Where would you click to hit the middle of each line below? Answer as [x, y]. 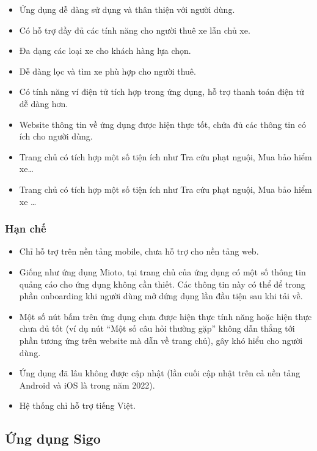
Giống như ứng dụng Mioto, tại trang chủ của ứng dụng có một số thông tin [162, 271]
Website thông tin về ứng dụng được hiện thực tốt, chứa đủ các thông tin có [162, 124]
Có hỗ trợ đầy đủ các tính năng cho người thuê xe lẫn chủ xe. [135, 30]
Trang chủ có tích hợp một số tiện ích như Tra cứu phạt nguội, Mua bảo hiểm [166, 156]
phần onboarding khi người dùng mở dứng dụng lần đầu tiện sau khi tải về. [161, 296]
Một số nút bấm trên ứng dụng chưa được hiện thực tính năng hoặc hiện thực [166, 316]
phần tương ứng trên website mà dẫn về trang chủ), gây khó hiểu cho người [161, 340]
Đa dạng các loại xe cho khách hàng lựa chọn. [105, 50]
